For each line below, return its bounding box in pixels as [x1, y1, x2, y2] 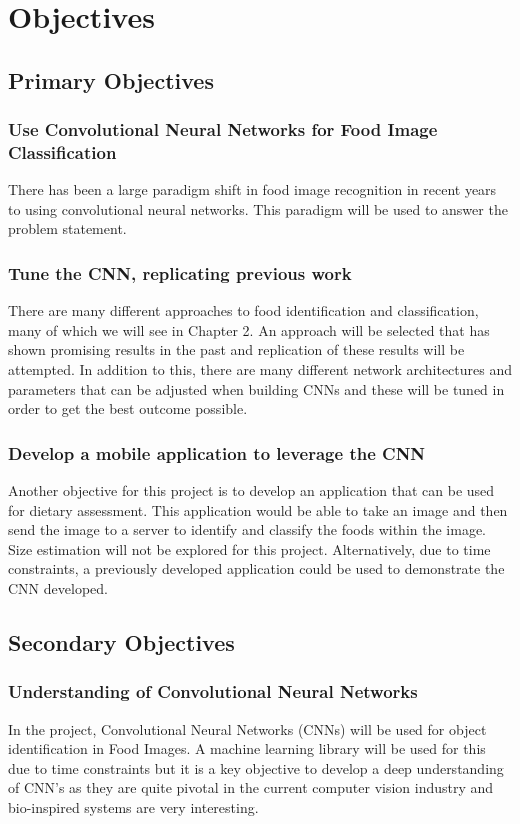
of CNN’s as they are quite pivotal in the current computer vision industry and [8, 777, 494, 798]
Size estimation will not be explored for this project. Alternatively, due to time [8, 538, 491, 559]
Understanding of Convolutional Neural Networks [8, 679, 418, 704]
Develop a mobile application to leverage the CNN [8, 440, 426, 465]
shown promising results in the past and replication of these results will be [8, 339, 465, 360]
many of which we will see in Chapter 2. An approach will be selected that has [8, 319, 490, 340]
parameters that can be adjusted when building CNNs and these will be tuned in [8, 378, 505, 399]
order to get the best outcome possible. [8, 398, 248, 419]
